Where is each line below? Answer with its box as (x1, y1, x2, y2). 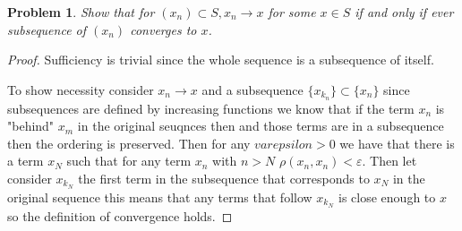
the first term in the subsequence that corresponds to (78, 169, 370, 188)
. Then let (362, 151, 417, 170)
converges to (130, 20, 197, 38)
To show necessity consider (7, 80, 154, 98)
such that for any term (66, 151, 192, 170)
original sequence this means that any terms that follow (7, 187, 312, 206)
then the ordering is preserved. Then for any (7, 133, 251, 152)
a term (7, 151, 44, 170)
